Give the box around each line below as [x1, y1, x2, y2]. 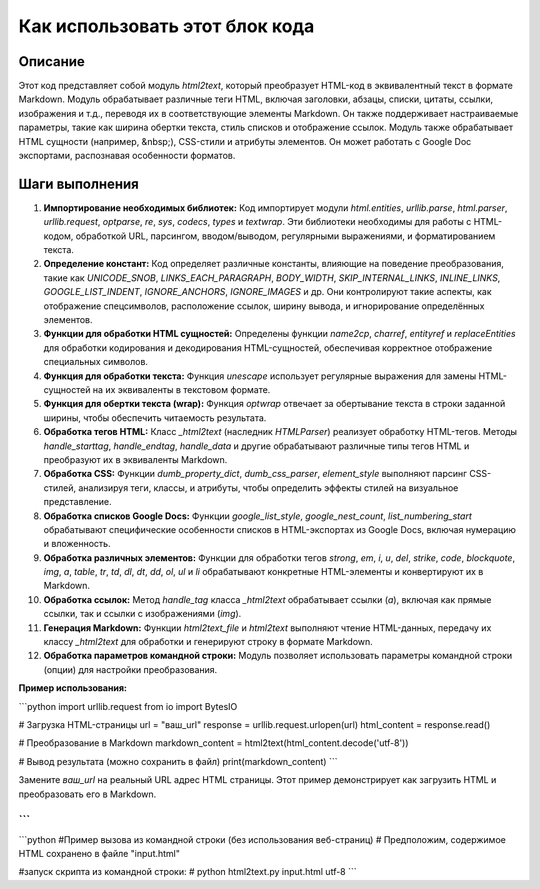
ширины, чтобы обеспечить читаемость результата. [43, 411, 267, 424]
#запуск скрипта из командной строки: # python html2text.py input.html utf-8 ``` [18, 866, 357, 878]
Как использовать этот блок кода [18, 15, 315, 37]
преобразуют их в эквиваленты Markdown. [43, 453, 228, 465]
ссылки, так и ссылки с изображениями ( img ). [43, 608, 242, 620]
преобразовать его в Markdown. [18, 788, 157, 800]
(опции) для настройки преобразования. [43, 663, 218, 675]
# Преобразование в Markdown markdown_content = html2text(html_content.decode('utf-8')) [18, 737, 409, 749]
